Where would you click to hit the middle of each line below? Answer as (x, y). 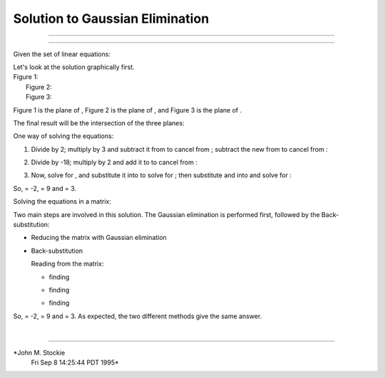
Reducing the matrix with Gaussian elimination (99, 238)
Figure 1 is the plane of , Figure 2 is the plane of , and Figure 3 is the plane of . (128, 110)
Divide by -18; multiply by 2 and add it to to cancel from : (114, 162)
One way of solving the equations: (63, 136)
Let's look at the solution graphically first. (74, 67)
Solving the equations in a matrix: (62, 201)
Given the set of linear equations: (62, 54)
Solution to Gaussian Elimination (111, 19)
